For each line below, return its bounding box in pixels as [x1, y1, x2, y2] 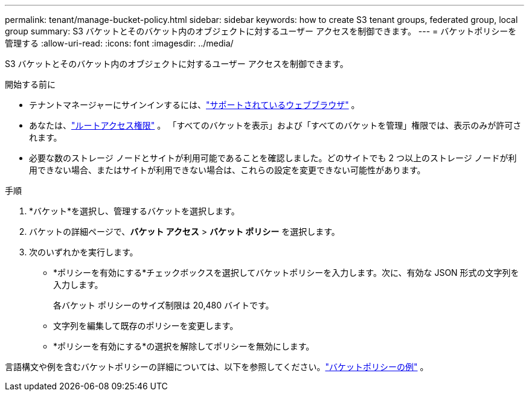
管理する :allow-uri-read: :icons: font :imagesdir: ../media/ [5, 38, 234, 48]
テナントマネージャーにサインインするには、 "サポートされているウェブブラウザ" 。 [29, 100, 360, 110]
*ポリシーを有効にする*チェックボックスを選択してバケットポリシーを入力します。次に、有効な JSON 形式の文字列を [53, 267, 519, 278]
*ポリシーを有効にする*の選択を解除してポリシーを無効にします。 [53, 341, 315, 351]
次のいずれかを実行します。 [29, 247, 138, 257]
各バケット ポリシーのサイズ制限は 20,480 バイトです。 [53, 300, 274, 310]
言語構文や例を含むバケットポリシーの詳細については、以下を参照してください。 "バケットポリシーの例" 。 [5, 362, 429, 372]
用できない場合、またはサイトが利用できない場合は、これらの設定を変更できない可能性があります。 [29, 165, 426, 175]
